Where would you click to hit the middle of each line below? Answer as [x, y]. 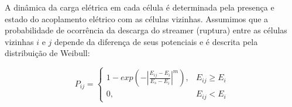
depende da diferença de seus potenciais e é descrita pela [156, 41]
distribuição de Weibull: [47, 53]
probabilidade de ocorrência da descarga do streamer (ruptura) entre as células [146, 30]
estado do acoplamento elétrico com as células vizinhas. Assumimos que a [137, 18]
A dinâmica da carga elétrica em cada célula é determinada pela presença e [140, 7]
